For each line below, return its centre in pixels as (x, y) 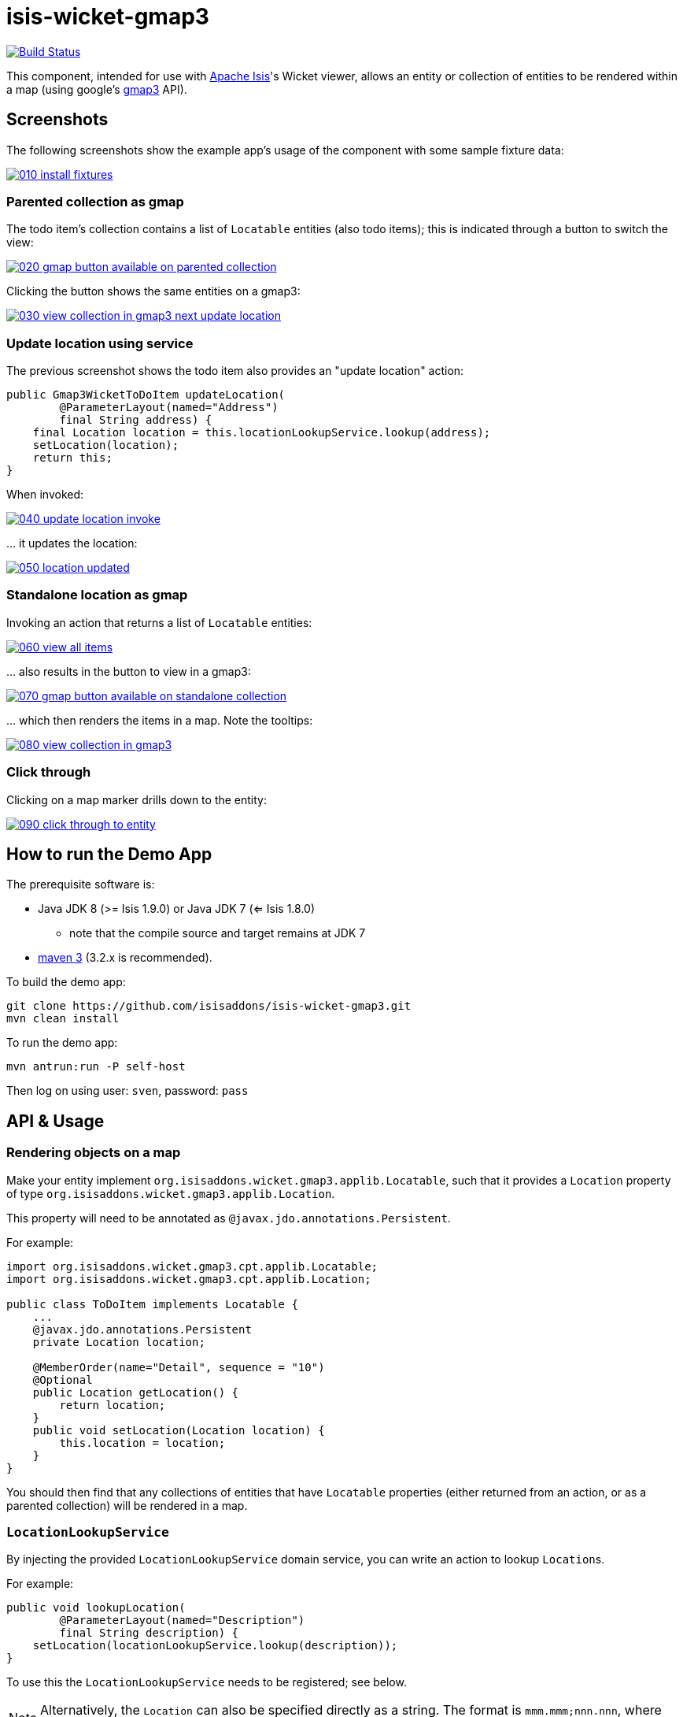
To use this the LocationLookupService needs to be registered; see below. (207, 1682)
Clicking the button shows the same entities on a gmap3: (153, 291)
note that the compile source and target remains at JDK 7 (218, 933)
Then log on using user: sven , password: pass (127, 1091)
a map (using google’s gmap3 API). (97, 89)
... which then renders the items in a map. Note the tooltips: (160, 720)
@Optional (63, 1380)
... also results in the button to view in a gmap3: (129, 671)
